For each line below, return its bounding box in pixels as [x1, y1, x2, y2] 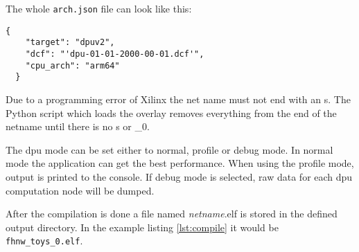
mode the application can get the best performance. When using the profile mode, [6, 156, 354, 170]
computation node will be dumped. [6, 183, 155, 197]
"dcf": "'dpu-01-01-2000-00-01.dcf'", [25, 48, 204, 59]
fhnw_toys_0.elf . [6, 233, 83, 248]
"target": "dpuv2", [25, 37, 115, 48]
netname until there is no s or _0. [6, 119, 150, 134]
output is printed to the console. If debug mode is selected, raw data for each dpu [6, 169, 353, 183]
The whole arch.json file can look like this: [6, 1, 192, 15]
